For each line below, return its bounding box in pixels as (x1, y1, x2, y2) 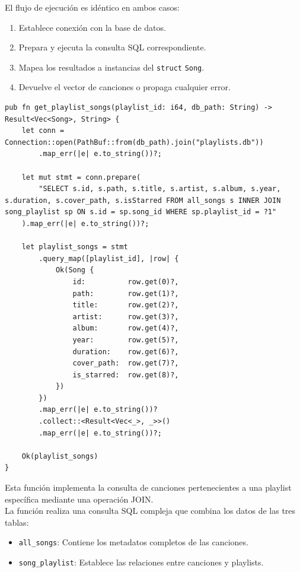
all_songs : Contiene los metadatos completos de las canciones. (18, 536, 248, 548)
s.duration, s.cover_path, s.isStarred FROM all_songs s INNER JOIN (5, 196, 281, 205)
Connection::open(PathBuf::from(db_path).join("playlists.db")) (5, 138, 264, 147)
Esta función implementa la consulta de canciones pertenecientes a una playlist (5, 481, 292, 494)
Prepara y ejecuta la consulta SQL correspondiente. (18, 41, 206, 53)
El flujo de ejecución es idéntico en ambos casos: (5, 1, 180, 13)
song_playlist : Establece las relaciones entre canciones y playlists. (18, 556, 264, 568)
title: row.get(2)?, (72, 301, 179, 310)
